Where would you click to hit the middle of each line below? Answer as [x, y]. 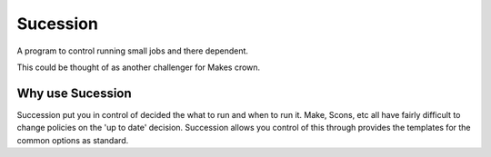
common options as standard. [73, 140]
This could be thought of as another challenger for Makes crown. [139, 67]
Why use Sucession [74, 93]
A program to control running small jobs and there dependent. [133, 51]
